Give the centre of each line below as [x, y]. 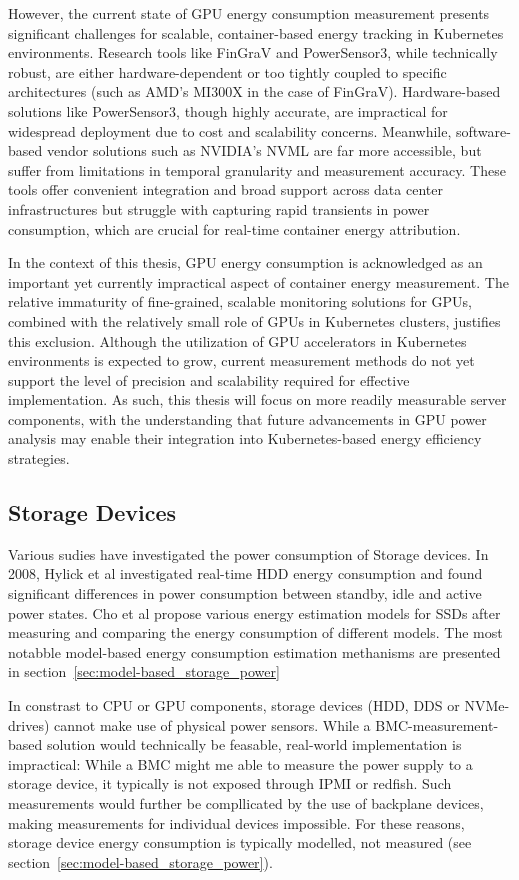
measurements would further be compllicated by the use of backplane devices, [246, 802]
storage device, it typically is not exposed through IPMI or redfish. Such [230, 783]
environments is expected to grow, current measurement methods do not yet [241, 360]
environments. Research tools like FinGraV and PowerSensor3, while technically [253, 52]
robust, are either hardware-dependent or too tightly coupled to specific [227, 71]
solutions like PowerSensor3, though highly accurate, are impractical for [228, 110]
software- [483, 130]
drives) [29, 724]
